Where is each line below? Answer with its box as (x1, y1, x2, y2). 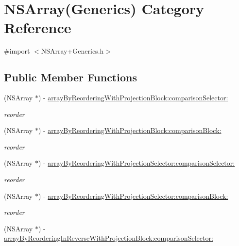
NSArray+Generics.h (41, 46, 104, 56)
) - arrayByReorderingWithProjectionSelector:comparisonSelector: (38, 158, 235, 168)
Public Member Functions (4, 70, 137, 85)
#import (4, 46, 30, 56)
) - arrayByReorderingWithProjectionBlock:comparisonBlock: (38, 125, 222, 135)
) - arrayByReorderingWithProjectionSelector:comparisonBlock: (38, 190, 228, 201)
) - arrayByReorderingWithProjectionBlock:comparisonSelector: (38, 93, 228, 103)
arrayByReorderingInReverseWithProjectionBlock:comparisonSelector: (4, 233, 213, 243)
